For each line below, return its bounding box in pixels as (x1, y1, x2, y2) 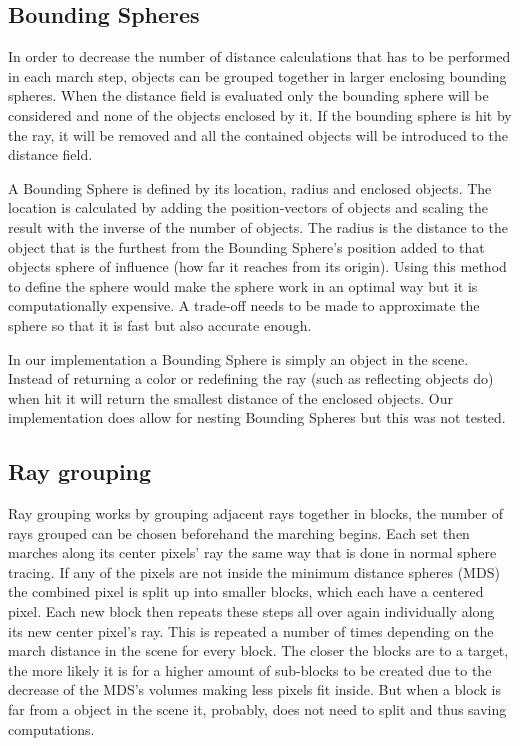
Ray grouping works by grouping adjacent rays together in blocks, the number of (8, 503, 503, 524)
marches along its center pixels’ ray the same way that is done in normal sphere (8, 542, 497, 563)
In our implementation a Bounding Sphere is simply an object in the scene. (8, 348, 469, 369)
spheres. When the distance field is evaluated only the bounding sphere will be (8, 85, 489, 106)
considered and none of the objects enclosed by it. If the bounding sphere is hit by (8, 104, 512, 125)
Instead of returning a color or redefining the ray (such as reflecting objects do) (8, 368, 494, 389)
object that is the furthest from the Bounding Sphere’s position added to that (8, 236, 485, 257)
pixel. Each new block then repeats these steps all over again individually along (8, 601, 495, 622)
